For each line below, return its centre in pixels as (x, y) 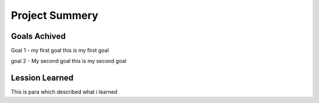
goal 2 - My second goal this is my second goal (69, 61)
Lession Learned (42, 78)
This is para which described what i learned (64, 92)
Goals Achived (38, 36)
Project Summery (55, 15)
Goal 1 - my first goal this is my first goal (60, 51)
